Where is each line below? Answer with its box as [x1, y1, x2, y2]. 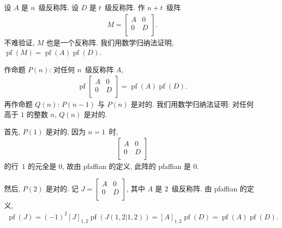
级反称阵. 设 [38, 2, 79, 12]
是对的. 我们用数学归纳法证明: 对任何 [131, 99, 254, 109]
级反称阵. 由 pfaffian [172, 183, 238, 193]
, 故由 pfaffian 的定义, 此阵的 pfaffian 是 [62, 161, 191, 172]
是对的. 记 [45, 183, 79, 193]
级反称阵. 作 [105, 2, 145, 12]
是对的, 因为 [45, 126, 86, 136]
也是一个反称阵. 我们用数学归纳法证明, [46, 37, 174, 47]
